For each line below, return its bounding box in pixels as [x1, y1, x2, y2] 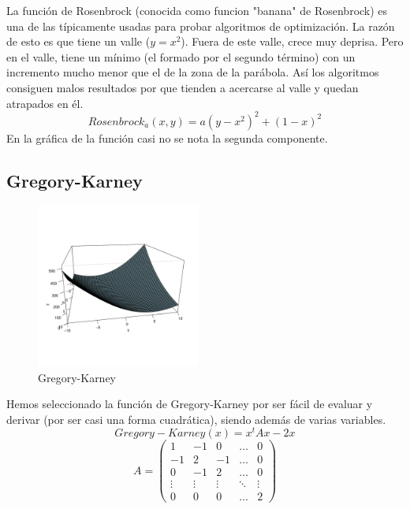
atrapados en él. [6, 95, 84, 111]
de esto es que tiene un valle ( [6, 33, 151, 50]
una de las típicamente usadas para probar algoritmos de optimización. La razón [6, 17, 395, 34]
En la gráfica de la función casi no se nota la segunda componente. [6, 129, 328, 146]
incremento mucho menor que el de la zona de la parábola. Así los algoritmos [6, 64, 379, 80]
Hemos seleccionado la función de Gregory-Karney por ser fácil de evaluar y [6, 396, 373, 412]
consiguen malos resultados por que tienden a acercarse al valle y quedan [6, 79, 359, 95]
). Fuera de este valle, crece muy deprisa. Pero [181, 33, 404, 50]
